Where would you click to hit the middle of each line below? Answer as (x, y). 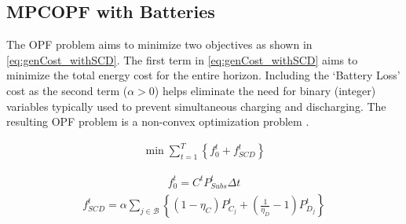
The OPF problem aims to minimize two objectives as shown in (159, 44)
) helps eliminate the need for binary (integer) (265, 90)
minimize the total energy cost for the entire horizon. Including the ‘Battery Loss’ (203, 75)
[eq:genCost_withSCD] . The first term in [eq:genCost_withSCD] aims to (182, 59)
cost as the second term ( (67, 90)
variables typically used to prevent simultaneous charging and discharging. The (196, 106)
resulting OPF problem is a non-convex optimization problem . (158, 121)
